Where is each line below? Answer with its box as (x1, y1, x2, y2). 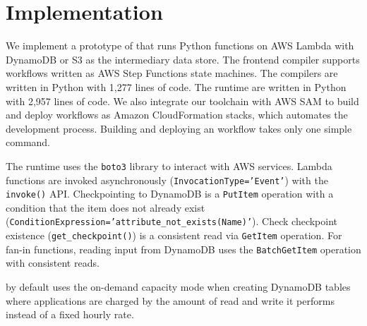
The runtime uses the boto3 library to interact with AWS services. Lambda (6, 158, 332, 173)
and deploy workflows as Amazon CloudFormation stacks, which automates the (6, 107, 348, 122)
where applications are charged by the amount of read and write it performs (6, 293, 335, 308)
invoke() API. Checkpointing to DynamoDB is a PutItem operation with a (6, 186, 334, 201)
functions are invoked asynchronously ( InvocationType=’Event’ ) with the (6, 172, 328, 187)
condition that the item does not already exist (6, 200, 205, 215)
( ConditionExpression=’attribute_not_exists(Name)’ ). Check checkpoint (6, 214, 338, 229)
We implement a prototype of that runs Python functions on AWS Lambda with (6, 38, 354, 53)
